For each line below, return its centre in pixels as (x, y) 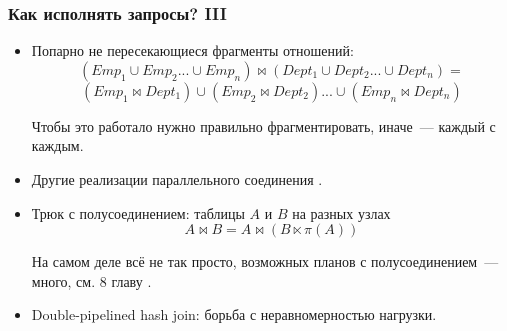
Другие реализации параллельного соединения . (177, 179)
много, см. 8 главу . (91, 280)
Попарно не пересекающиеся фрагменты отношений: (192, 50)
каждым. (57, 145)
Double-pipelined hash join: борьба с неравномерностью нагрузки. (234, 314)
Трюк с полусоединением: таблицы (138, 212)
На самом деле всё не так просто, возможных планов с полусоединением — (265, 261)
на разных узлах (341, 212)
